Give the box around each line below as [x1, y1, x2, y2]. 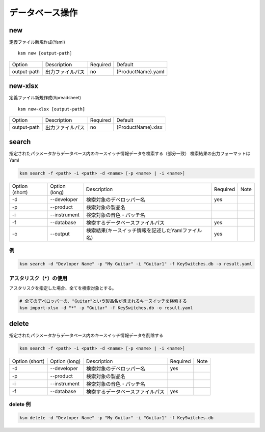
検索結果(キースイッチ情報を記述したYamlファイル [86, 227, 202, 234]
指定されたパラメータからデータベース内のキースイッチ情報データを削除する [9, 332, 164, 338]
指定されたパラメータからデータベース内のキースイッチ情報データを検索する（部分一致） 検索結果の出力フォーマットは [9, 150, 251, 156]
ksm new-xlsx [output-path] [18, 106, 85, 112]
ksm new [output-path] [18, 51, 73, 56]
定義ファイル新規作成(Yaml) [9, 39, 66, 45]
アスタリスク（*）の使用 [9, 275, 68, 282]
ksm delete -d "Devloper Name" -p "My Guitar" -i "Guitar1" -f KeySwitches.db [19, 415, 213, 420]
